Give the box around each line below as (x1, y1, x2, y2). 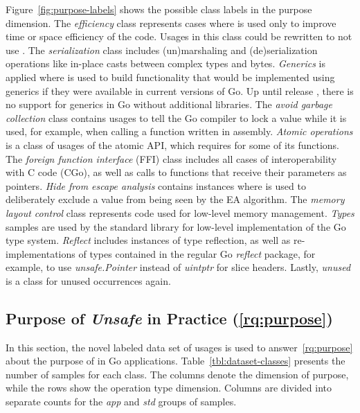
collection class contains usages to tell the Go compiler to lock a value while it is (6, 110, 347, 125)
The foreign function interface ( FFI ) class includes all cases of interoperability (6, 151, 337, 166)
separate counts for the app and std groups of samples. (6, 394, 237, 409)
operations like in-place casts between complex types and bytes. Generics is (6, 56, 325, 71)
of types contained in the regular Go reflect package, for (78, 246, 316, 261)
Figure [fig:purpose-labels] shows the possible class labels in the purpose (6, 2, 312, 16)
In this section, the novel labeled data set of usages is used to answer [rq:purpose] (6, 340, 353, 354)
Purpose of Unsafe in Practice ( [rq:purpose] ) (6, 307, 333, 328)
